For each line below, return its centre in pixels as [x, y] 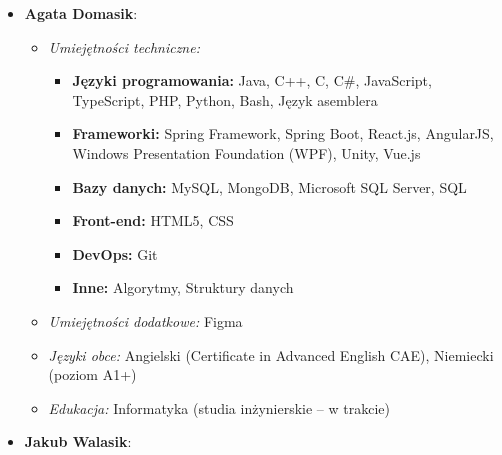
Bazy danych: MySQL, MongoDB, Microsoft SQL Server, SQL [269, 186]
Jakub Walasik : [78, 441]
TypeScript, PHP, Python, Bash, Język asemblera [225, 99]
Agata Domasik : [81, 13]
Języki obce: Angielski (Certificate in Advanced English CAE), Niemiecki [271, 354]
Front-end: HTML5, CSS [153, 220]
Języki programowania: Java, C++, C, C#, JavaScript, [252, 80]
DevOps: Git [115, 253]
